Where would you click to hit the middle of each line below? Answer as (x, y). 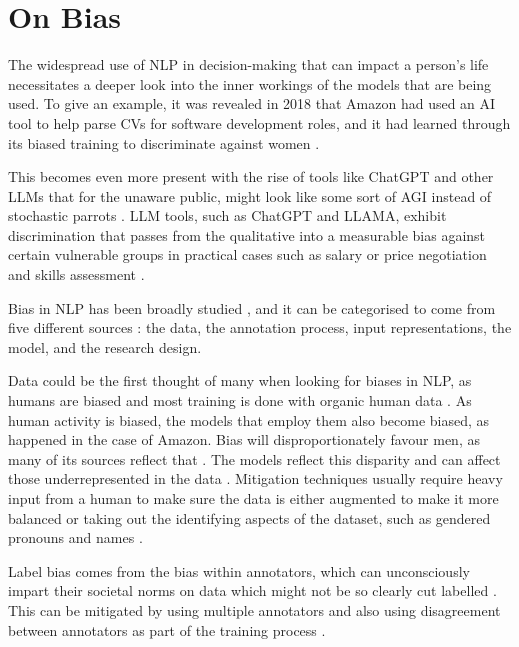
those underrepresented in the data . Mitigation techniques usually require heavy (255, 478)
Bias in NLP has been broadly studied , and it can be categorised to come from (252, 307)
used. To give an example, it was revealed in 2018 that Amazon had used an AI (252, 103)
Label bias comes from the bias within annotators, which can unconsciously (239, 570)
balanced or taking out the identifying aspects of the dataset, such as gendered (249, 517)
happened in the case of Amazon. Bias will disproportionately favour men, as (244, 439)
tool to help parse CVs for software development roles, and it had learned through (259, 122)
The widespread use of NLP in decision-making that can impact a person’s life (248, 64)
